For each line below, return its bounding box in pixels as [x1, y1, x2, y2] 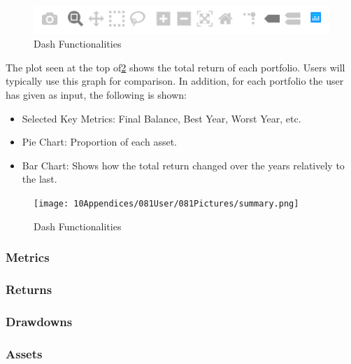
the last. [22, 171, 57, 186]
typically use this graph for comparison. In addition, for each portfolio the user [6, 73, 344, 88]
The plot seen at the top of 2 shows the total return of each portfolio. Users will [6, 59, 345, 74]
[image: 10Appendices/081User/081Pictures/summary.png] [34, 198, 299, 209]
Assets [6, 344, 43, 362]
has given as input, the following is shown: [6, 87, 187, 102]
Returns [6, 281, 52, 297]
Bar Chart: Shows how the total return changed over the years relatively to [22, 157, 345, 172]
